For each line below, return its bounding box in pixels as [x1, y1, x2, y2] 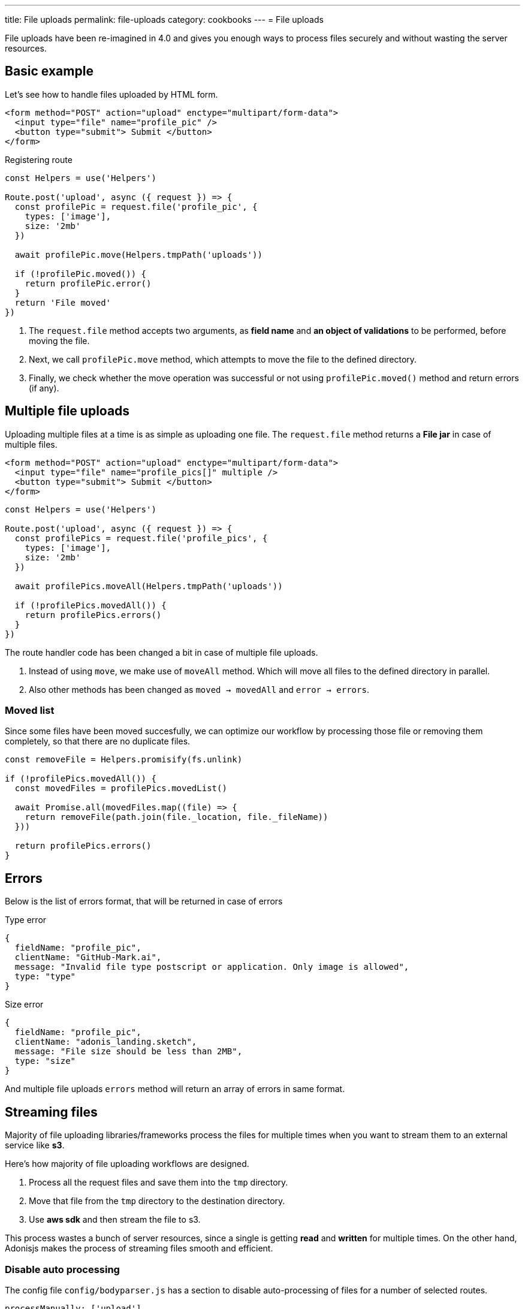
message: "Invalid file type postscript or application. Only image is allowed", [14, 962, 409, 972]
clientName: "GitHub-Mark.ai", [14, 952, 162, 963]
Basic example [5, 64, 93, 79]
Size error [5, 999, 44, 1010]
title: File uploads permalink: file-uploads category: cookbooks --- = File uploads [5, 14, 324, 25]
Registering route [5, 154, 73, 165]
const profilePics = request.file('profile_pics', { [14, 533, 268, 543]
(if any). [29, 382, 59, 393]
